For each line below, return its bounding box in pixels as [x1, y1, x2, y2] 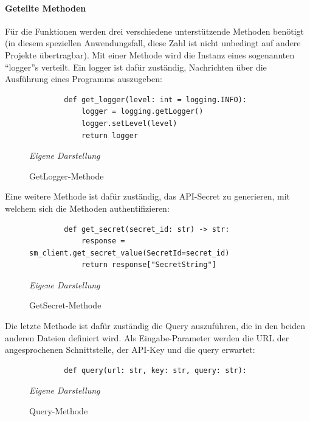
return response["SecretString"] [81, 260, 216, 270]
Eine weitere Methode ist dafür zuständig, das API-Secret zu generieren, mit [5, 190, 291, 203]
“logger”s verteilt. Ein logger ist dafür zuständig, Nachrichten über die [5, 60, 267, 73]
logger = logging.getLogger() [81, 107, 204, 116]
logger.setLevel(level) [81, 119, 177, 128]
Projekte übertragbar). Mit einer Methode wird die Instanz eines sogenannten [5, 48, 295, 61]
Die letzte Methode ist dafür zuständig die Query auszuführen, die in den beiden [5, 319, 306, 332]
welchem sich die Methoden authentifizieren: [5, 201, 170, 214]
